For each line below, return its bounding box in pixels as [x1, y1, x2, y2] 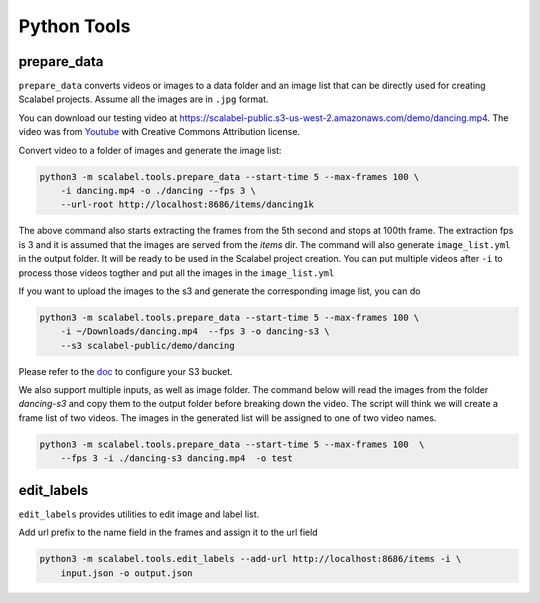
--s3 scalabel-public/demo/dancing [60, 340, 235, 351]
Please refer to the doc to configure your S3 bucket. [18, 365, 234, 377]
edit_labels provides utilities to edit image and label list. [18, 508, 260, 520]
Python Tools [18, 15, 131, 37]
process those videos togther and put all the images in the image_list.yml [18, 266, 335, 279]
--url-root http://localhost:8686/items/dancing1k [60, 199, 314, 210]
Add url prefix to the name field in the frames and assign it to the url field [18, 526, 319, 539]
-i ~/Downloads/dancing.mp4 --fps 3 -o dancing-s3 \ [60, 326, 330, 337]
